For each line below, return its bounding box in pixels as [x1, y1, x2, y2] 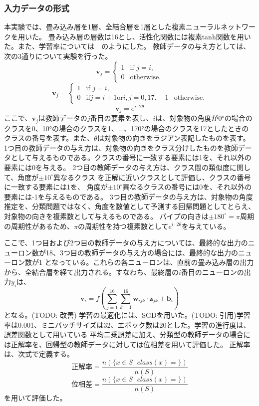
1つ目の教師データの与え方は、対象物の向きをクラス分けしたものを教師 [4, 142, 238, 153]
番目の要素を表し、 [90, 113, 153, 123]
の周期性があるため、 [4, 220, 74, 231]
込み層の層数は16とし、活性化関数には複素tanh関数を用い [62, 31, 251, 41]
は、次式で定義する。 [4, 349, 74, 359]
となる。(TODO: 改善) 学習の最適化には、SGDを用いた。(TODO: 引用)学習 [4, 310, 251, 320]
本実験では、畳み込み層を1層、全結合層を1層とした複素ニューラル [4, 21, 221, 32]
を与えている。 [181, 220, 231, 231]
